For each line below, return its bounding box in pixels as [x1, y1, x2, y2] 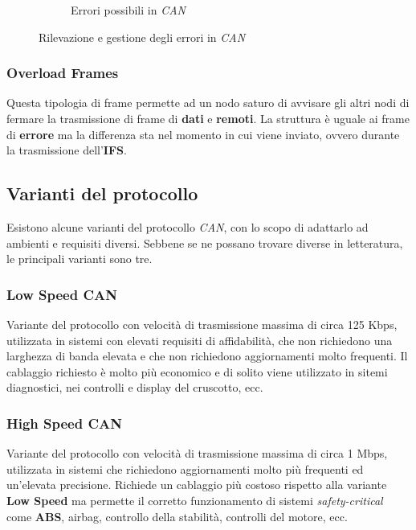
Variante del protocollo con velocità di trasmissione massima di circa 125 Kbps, [6, 315, 398, 332]
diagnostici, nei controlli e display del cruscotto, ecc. [6, 379, 263, 396]
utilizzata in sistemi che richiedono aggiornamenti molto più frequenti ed [6, 460, 364, 477]
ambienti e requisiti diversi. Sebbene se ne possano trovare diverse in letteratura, [6, 234, 403, 251]
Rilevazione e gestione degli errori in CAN [39, 28, 246, 45]
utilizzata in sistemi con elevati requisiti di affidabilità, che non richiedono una [6, 331, 393, 348]
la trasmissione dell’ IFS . [6, 142, 127, 158]
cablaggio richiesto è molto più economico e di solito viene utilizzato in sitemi [6, 363, 388, 380]
